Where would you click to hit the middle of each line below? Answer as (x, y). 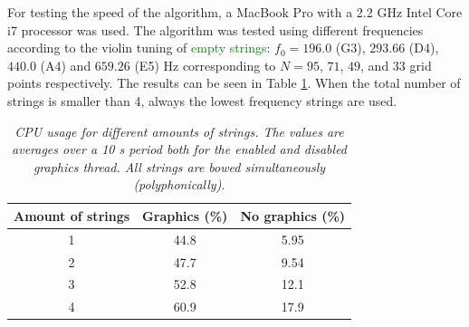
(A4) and (66, 65)
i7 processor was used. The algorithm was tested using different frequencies (215, 29)
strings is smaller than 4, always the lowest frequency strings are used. (202, 100)
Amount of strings (72, 215)
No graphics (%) (293, 215)
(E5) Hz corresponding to (205, 65)
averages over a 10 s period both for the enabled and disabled (180, 149)
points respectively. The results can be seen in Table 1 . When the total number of (234, 83)
